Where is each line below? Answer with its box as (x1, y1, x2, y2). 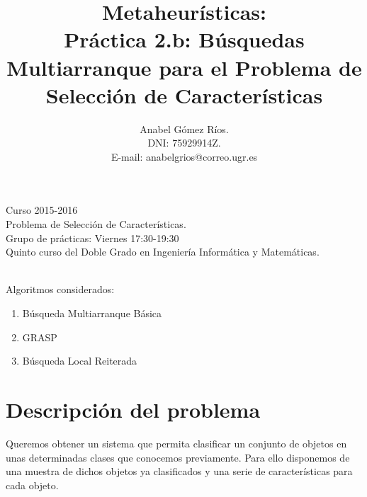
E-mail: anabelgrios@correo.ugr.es (111, 149, 258, 164)
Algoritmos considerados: (6, 282, 115, 297)
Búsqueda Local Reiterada (22, 353, 137, 368)
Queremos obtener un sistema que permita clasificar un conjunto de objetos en (6, 435, 347, 450)
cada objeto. (6, 477, 59, 492)
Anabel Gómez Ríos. (140, 121, 229, 136)
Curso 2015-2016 (6, 202, 78, 217)
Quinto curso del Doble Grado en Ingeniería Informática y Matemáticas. (6, 244, 320, 259)
